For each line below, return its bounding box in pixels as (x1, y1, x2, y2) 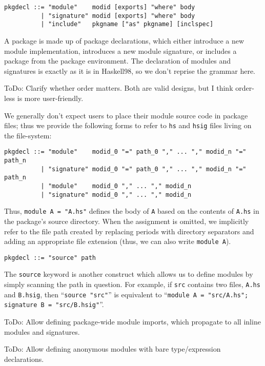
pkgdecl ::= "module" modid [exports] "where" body (4, 4, 195, 11)
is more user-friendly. (17, 92, 84, 103)
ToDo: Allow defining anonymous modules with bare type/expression (4, 343, 221, 354)
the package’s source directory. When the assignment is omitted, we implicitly (4, 215, 249, 226)
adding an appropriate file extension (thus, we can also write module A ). (4, 236, 231, 247)
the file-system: (4, 130, 52, 140)
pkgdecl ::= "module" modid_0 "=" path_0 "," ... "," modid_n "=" (4, 148, 247, 156)
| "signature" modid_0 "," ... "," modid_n (40, 191, 192, 198)
